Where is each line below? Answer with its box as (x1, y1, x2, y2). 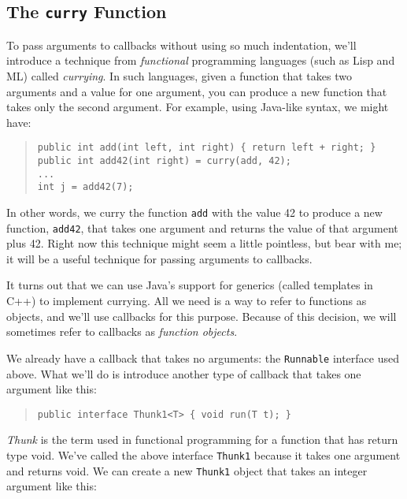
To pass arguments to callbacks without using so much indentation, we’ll (6, 36, 357, 53)
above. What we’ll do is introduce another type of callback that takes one (6, 365, 361, 382)
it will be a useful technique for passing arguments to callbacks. (6, 250, 313, 266)
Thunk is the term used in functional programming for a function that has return (6, 431, 398, 448)
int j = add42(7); (37, 181, 134, 193)
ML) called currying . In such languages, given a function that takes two (6, 67, 352, 84)
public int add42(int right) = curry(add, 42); (37, 155, 291, 166)
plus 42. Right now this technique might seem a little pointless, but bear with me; (6, 235, 402, 251)
